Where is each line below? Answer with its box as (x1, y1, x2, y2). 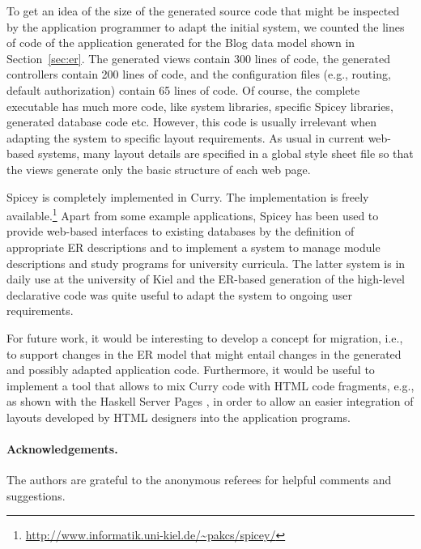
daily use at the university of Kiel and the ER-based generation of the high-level (6, 270, 405, 287)
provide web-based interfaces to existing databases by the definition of (6, 223, 355, 240)
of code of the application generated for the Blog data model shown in (6, 34, 355, 51)
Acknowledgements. (6, 440, 118, 457)
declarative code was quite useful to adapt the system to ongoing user (6, 286, 353, 303)
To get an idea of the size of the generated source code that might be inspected (6, 2, 400, 19)
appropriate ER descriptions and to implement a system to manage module (6, 238, 381, 255)
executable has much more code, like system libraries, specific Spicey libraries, (6, 97, 393, 114)
